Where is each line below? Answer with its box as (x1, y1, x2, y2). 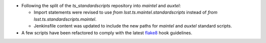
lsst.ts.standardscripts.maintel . (33, 16, 97, 22)
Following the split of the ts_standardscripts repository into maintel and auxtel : (21, 3, 181, 8)
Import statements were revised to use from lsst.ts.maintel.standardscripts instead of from (33, 10, 218, 15)
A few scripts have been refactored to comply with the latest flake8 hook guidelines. (21, 29, 193, 36)
